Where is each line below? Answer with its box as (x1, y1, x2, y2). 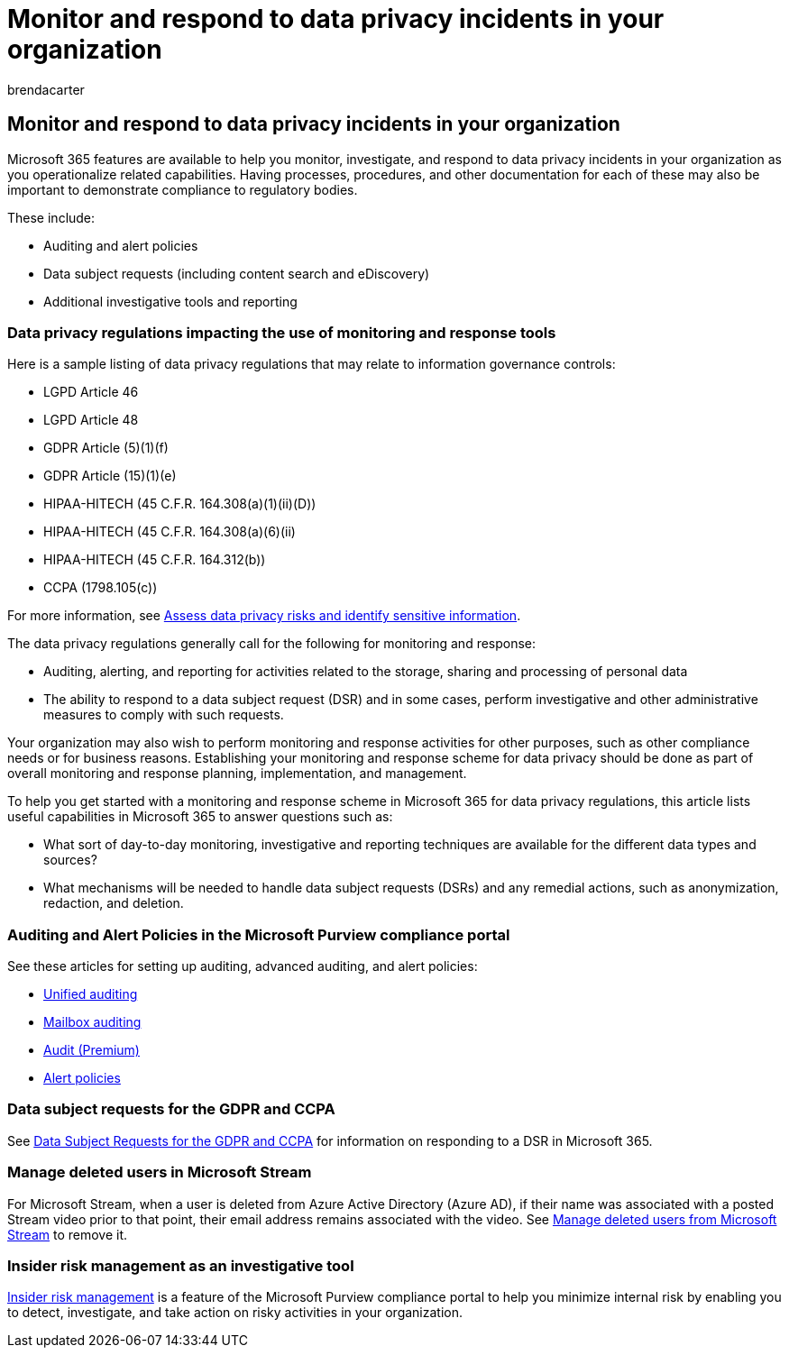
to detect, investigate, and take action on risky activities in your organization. (7, 1305, 463, 1321)
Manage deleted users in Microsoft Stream (7, 1163, 312, 1182)
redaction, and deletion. (43, 895, 184, 911)
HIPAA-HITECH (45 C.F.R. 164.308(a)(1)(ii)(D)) (43, 496, 317, 512)
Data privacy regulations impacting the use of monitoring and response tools (7, 323, 556, 342)
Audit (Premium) (43, 1042, 140, 1058)
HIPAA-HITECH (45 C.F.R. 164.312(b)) (43, 552, 266, 568)
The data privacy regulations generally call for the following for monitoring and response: (7, 636, 537, 652)
